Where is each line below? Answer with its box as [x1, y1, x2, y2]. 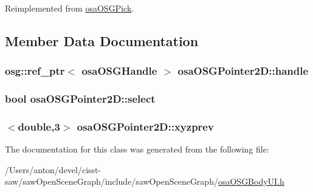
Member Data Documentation [5, 31, 199, 50]
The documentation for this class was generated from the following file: [5, 143, 269, 156]
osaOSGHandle [81, 63, 157, 78]
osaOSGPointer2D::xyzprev [77, 118, 214, 134]
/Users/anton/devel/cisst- [5, 163, 101, 176]
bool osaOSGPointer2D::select [5, 91, 156, 106]
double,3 [18, 118, 60, 134]
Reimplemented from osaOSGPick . [5, 2, 134, 14]
